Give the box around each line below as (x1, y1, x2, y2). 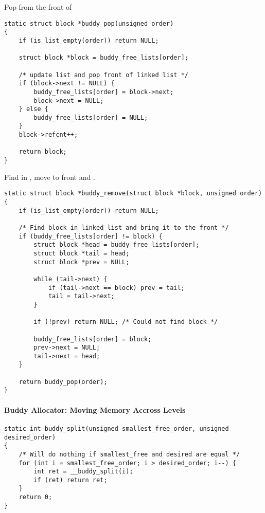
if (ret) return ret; (33, 476, 108, 484)
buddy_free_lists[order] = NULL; (33, 114, 148, 121)
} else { (19, 105, 48, 113)
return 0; (19, 493, 52, 501)
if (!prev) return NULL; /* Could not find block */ (33, 318, 218, 326)
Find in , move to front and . (4, 171, 95, 182)
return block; (19, 148, 67, 156)
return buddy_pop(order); (19, 378, 108, 386)
